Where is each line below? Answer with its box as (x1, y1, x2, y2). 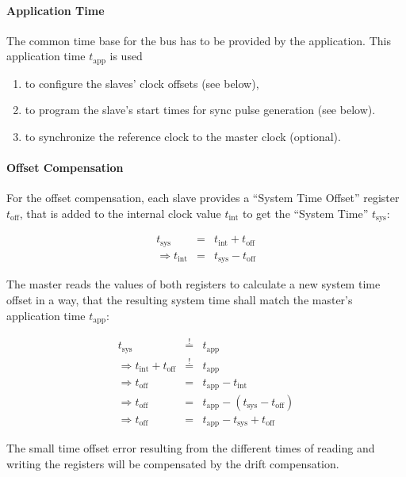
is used (109, 48, 143, 64)
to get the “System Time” (242, 205, 369, 222)
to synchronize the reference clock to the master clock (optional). (25, 128, 341, 145)
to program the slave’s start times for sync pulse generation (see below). (25, 101, 376, 118)
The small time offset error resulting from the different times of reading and (6, 440, 375, 456)
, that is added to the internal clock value (19, 205, 221, 222)
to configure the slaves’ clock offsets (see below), (25, 74, 259, 91)
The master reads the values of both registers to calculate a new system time (6, 276, 381, 292)
